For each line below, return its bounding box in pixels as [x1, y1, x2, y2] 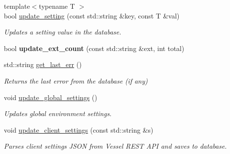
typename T [39, 1, 75, 11]
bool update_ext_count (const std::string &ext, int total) [4, 43, 184, 53]
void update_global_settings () [4, 92, 97, 102]
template [4, 1, 30, 11]
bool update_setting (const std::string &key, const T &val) [4, 10, 180, 20]
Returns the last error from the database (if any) [4, 75, 148, 86]
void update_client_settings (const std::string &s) [4, 124, 153, 135]
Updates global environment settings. [4, 108, 112, 119]
